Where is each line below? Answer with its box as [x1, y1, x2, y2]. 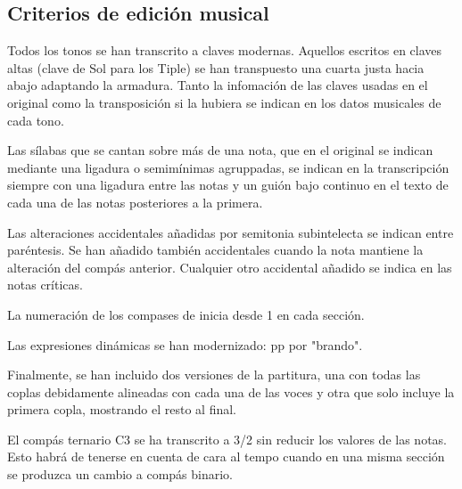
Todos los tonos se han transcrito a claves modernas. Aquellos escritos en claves [7, 41, 442, 60]
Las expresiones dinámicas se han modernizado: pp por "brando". [7, 335, 363, 354]
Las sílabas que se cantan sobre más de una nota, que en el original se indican [7, 141, 433, 159]
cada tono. [7, 110, 64, 129]
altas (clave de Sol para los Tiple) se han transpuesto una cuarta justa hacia [7, 58, 425, 77]
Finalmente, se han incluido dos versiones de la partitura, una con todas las [7, 365, 421, 384]
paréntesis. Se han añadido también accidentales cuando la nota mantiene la [7, 240, 424, 259]
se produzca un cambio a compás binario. [7, 465, 234, 484]
